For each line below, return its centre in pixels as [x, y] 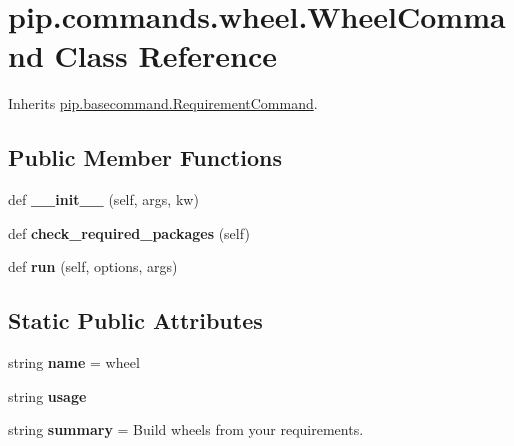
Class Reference [165, 55]
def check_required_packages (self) [129, 232]
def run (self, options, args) [93, 266]
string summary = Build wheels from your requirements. [186, 429]
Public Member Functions [145, 157]
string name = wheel [74, 362]
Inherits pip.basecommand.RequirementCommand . [163, 103]
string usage [47, 395]
